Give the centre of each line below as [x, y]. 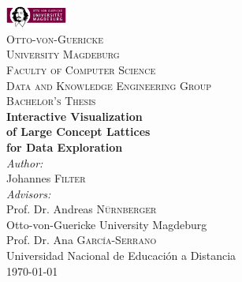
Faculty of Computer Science [81, 69]
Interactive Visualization [74, 116]
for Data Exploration [65, 147]
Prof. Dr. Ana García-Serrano [82, 240]
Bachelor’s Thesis [51, 101]
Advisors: [29, 193]
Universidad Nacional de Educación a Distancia [121, 256]
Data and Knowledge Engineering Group [109, 85]
